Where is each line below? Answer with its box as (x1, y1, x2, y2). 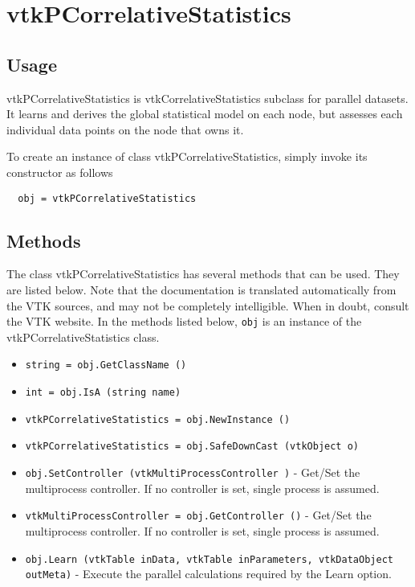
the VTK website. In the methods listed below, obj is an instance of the (6, 313, 362, 330)
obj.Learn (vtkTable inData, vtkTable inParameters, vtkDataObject (25, 553, 393, 565)
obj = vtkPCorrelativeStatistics (18, 192, 197, 204)
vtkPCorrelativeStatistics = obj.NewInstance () (25, 413, 291, 425)
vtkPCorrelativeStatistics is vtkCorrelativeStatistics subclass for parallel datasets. (6, 89, 409, 106)
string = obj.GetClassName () (25, 359, 187, 371)
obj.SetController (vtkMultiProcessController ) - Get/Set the (25, 464, 360, 481)
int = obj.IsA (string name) (25, 387, 181, 399)
